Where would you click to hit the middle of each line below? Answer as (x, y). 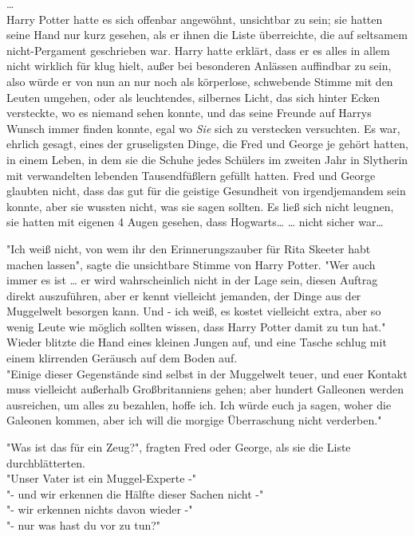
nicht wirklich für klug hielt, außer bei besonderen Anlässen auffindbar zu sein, (199, 66)
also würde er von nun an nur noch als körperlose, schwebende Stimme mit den (200, 81)
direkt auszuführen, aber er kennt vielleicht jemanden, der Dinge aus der (184, 295)
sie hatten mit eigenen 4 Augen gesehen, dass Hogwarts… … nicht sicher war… (195, 222)
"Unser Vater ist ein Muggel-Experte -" (102, 478)
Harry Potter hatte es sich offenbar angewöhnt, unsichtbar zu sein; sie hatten (195, 19)
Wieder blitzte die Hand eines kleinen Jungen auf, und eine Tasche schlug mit (197, 342)
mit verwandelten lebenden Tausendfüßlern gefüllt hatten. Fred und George (191, 175)
